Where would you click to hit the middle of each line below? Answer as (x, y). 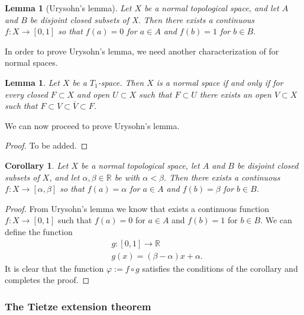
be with (127, 177)
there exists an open (235, 94)
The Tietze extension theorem (78, 306)
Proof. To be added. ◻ (46, 145)
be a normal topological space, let (140, 165)
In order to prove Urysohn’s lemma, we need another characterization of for (142, 51)
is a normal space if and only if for (220, 82)
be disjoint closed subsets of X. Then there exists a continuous (142, 19)
